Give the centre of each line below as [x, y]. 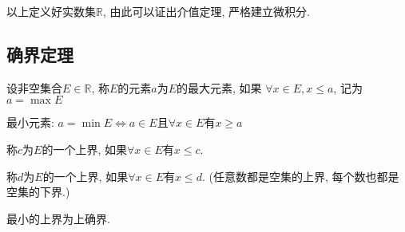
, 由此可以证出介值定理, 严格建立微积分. [206, 11]
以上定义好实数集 [51, 11]
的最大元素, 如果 [219, 87]
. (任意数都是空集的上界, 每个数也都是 [300, 176]
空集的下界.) [38, 192]
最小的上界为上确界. [58, 218]
